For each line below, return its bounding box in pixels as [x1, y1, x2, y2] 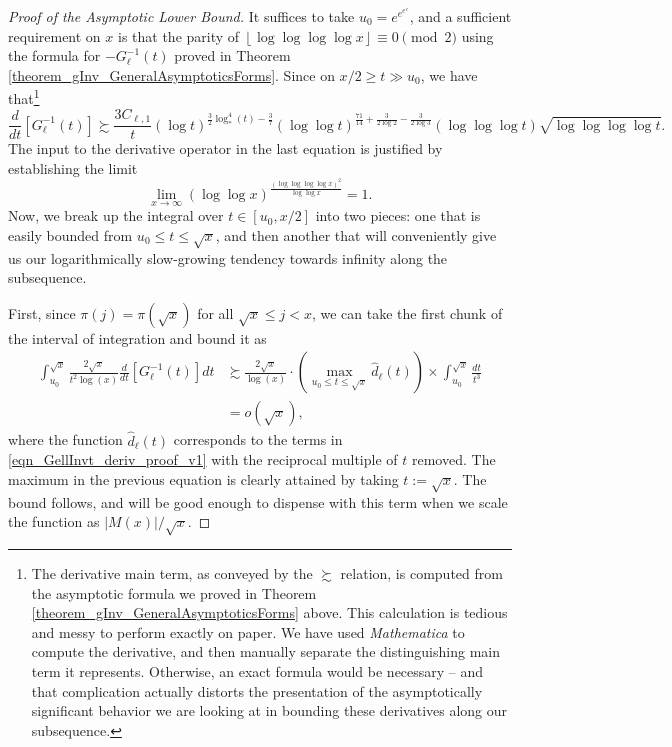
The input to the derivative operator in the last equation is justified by [8, 138, 443, 159]
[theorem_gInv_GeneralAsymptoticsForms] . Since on [8, 64, 335, 85]
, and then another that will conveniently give [215, 224, 497, 245]
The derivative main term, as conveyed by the [31, 563, 313, 584]
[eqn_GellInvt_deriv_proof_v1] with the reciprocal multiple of [8, 449, 398, 470]
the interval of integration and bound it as [8, 327, 267, 348]
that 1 [8, 85, 40, 109]
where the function [8, 429, 123, 450]
